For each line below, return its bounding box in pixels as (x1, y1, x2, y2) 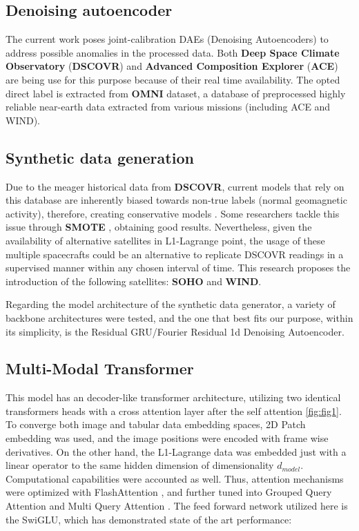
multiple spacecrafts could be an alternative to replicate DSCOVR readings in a (6, 247, 344, 261)
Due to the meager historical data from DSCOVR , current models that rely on (6, 179, 345, 193)
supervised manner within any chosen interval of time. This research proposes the (6, 260, 351, 275)
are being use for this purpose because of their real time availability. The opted (6, 72, 340, 86)
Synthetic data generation (6, 146, 194, 168)
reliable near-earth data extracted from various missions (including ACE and (6, 99, 331, 114)
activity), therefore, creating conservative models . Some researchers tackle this (6, 206, 340, 220)
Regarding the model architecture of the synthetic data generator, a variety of (6, 297, 336, 311)
